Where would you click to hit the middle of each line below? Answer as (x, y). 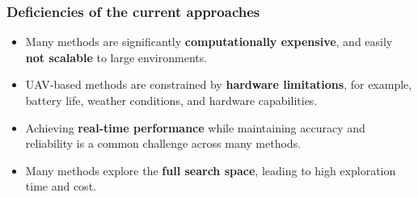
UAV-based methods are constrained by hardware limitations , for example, (219, 84)
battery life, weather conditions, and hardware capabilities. (171, 100)
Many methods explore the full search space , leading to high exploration (211, 170)
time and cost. (61, 186)
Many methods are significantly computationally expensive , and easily (209, 42)
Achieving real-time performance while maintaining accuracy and (195, 127)
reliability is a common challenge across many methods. (163, 143)
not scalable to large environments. (116, 57)
